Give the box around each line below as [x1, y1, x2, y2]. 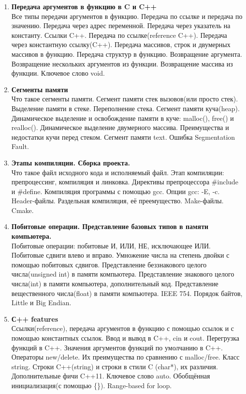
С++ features [11, 313, 58, 324]
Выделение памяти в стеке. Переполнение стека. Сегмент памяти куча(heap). [11, 103, 240, 113]
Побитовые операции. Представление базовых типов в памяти [11, 221, 209, 231]
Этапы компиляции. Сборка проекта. [11, 157, 130, 167]
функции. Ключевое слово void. [11, 68, 105, 78]
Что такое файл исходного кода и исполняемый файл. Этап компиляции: [11, 167, 224, 177]
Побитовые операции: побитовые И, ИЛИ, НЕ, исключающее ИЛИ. [11, 240, 211, 250]
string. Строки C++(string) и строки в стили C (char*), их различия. [11, 361, 218, 371]
